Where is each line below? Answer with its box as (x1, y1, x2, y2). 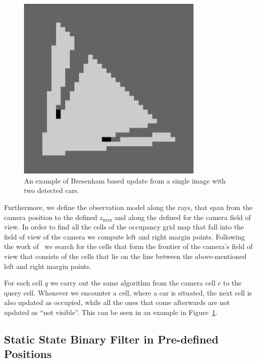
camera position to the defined (4, 211, 97, 222)
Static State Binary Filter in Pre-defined (4, 331, 218, 346)
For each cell (4, 277, 42, 288)
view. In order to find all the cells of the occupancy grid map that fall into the (4, 221, 244, 232)
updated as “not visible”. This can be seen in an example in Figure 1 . (4, 306, 217, 317)
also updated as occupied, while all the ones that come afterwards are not (4, 297, 230, 307)
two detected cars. (24, 185, 79, 195)
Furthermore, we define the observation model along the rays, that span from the (4, 201, 252, 212)
